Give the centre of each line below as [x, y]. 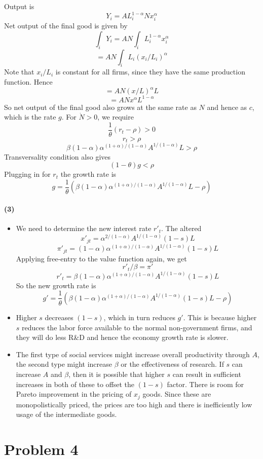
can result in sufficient [207, 374]
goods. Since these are [177, 394]
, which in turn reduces [139, 317]
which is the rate [30, 117]
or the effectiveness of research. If [172, 364]
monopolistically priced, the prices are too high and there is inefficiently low [134, 404]
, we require [116, 117]
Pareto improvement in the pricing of [74, 394]
